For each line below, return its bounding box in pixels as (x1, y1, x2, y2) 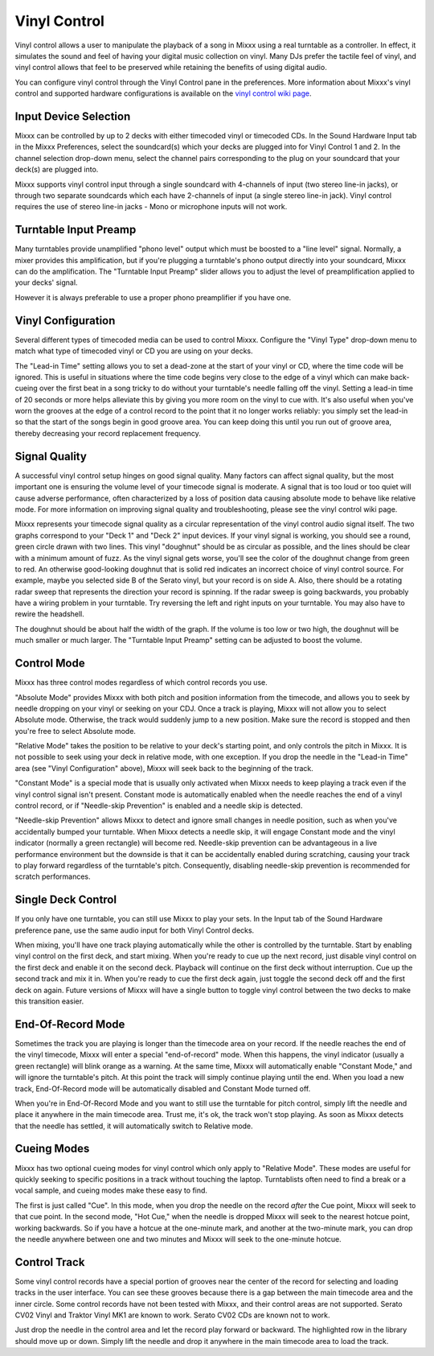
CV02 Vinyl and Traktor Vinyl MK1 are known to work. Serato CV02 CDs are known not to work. (14, 1310, 330, 1320)
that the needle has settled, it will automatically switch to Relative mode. (14, 1121, 253, 1131)
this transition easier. (14, 996, 84, 1006)
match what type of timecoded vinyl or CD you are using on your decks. (14, 346, 253, 356)
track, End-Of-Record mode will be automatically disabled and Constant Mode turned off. (14, 1083, 311, 1094)
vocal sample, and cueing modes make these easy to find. (14, 1185, 208, 1195)
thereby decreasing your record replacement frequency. (14, 428, 201, 438)
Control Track (14, 1255, 85, 1269)
